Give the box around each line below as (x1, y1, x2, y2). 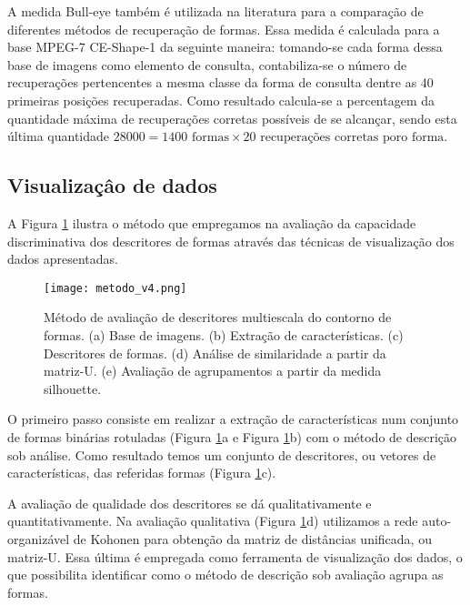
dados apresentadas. (7, 249, 118, 268)
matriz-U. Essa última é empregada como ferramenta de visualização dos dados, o (7, 547, 463, 566)
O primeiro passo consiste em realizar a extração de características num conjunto (7, 409, 459, 429)
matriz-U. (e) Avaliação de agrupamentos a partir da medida (44, 361, 382, 380)
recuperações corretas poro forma (260, 131, 445, 145)
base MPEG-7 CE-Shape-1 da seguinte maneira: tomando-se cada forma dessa (7, 37, 443, 56)
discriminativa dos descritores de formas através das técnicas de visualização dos (7, 231, 455, 250)
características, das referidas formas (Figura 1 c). (7, 463, 276, 482)
